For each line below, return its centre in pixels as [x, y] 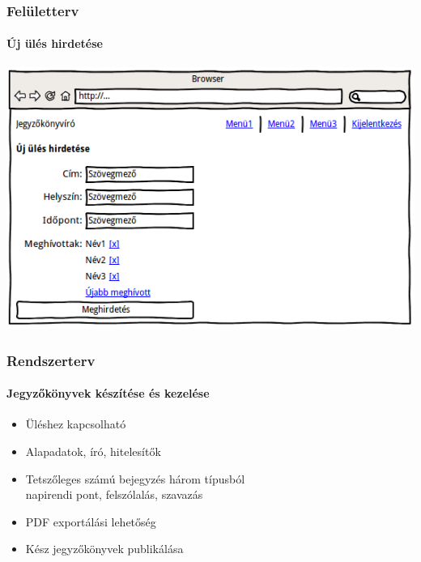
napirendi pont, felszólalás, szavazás [114, 494]
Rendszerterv [51, 360]
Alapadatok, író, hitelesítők [93, 451]
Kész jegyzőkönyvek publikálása [104, 549]
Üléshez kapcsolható [76, 424]
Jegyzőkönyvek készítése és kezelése [108, 393]
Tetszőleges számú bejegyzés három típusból [135, 478]
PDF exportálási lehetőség [91, 521]
